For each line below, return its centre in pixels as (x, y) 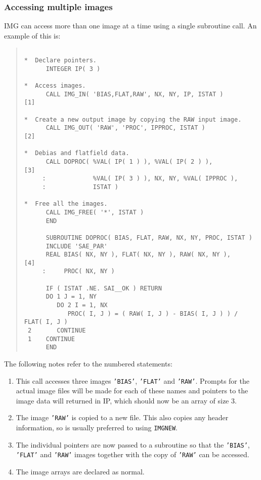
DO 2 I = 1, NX (82, 305)
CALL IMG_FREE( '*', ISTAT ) (95, 212)
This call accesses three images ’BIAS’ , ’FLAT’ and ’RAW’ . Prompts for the (133, 380)
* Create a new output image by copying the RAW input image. (133, 119)
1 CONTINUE (51, 339)
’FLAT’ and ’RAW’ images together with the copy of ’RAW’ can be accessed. (133, 454)
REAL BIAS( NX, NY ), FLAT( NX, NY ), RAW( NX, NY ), (138, 255)
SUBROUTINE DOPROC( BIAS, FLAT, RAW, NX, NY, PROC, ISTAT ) (149, 237)
